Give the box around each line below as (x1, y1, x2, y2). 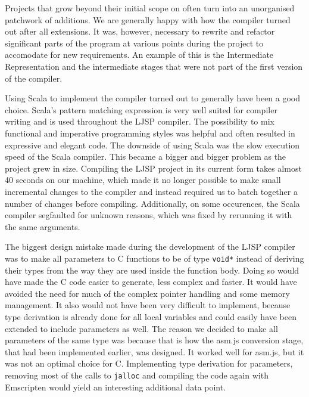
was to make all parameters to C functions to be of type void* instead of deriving (5, 252, 304, 264)
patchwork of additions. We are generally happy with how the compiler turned (5, 13, 291, 26)
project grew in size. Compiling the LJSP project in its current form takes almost (5, 162, 302, 174)
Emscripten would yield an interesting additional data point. (5, 380, 226, 393)
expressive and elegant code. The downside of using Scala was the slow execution (5, 138, 300, 151)
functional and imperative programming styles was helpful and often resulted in (5, 126, 295, 139)
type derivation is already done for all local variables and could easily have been (5, 310, 297, 322)
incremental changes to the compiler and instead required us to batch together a (5, 185, 298, 197)
